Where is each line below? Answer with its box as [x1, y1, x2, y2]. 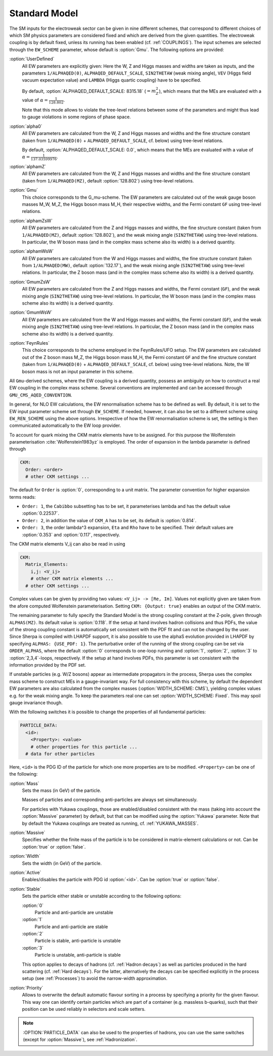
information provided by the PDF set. [9, 662, 86, 668]
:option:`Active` [9, 869, 41, 876]
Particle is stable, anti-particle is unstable [34, 938, 121, 944]
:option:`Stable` [9, 886, 41, 892]
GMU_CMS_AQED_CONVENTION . [9, 392, 72, 398]
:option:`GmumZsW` [9, 279, 52, 285]
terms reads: [9, 494, 36, 500]
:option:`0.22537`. [22, 510, 60, 517]
